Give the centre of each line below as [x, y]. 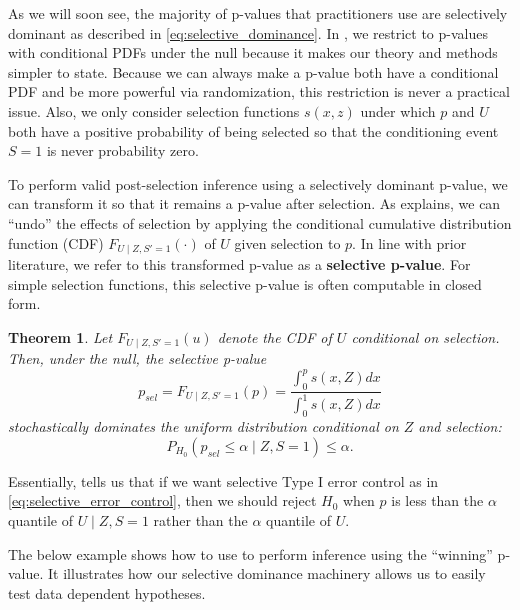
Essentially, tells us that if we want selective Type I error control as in [223, 480]
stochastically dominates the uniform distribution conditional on [203, 426]
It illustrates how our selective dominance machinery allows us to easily [267, 573]
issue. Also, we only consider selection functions [154, 110]
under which [398, 110]
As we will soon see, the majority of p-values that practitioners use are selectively [258, 13]
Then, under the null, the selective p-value [137, 358]
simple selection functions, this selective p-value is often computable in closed [245, 283]
